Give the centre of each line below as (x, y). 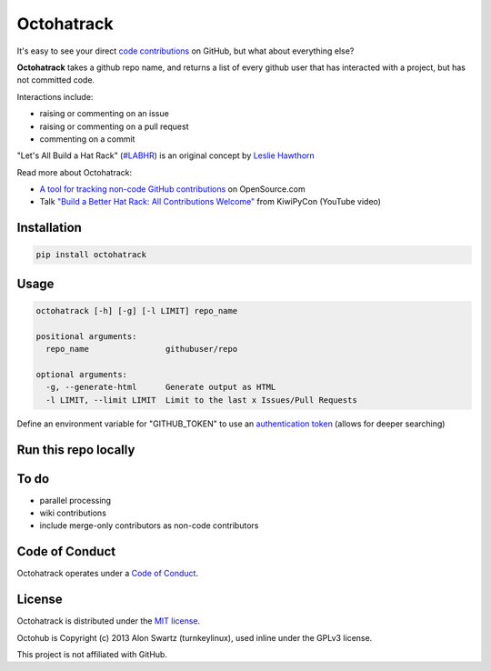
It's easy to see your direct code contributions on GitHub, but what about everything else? (185, 51)
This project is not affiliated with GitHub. (92, 655)
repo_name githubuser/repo (142, 349)
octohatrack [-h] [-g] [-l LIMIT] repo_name (137, 311)
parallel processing (75, 500)
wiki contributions (73, 513)
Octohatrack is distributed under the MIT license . (109, 621)
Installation (49, 228)
